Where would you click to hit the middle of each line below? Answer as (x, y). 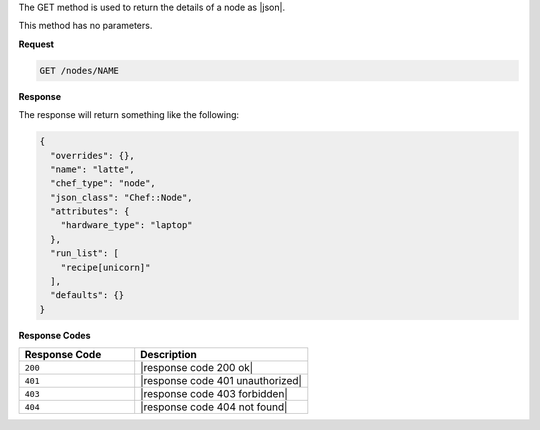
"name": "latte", (92, 169)
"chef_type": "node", (103, 183)
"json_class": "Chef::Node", (122, 197)
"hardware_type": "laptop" (127, 225)
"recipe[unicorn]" (105, 267)
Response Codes (54, 335)
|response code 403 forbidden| (214, 394)
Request (36, 44)
